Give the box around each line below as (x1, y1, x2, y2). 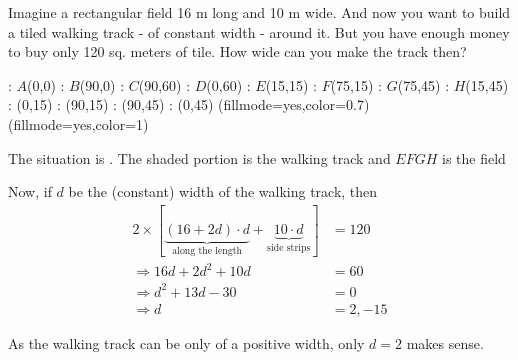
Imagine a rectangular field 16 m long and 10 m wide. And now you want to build (8, 2, 511, 22)
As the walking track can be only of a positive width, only (8, 332, 365, 353)
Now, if (8, 181, 52, 202)
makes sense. (406, 332, 484, 353)
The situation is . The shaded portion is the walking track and (8, 147, 391, 168)
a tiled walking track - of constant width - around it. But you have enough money (8, 21, 510, 42)
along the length (172, 246, 242, 257)
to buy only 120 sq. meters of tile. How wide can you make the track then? (8, 41, 467, 62)
